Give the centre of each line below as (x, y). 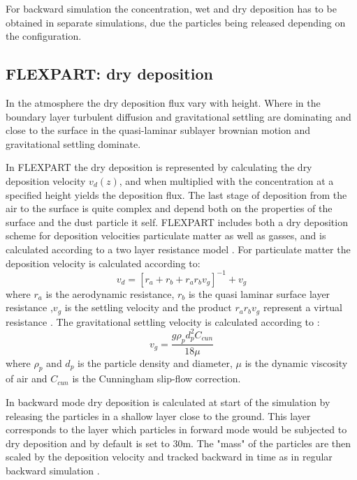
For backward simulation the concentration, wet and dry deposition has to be (171, 8)
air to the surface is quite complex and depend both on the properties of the (169, 208)
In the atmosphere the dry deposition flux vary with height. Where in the (163, 102)
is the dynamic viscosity (296, 362)
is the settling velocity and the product (148, 307)
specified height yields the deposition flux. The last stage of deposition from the (176, 194)
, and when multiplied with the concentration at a (226, 180)
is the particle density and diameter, (155, 362)
